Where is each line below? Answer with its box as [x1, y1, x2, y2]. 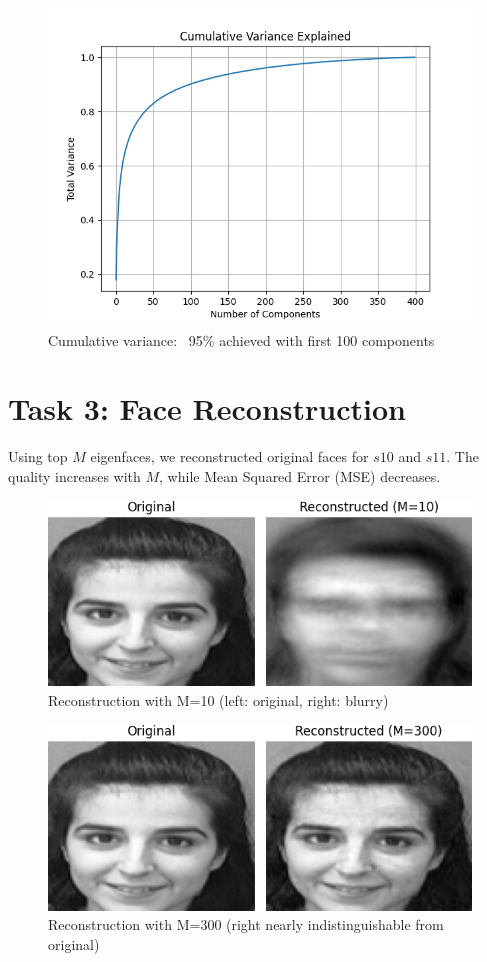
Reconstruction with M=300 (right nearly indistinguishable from [48, 914, 444, 935]
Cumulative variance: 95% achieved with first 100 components [48, 329, 435, 350]
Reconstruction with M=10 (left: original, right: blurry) [48, 690, 389, 711]
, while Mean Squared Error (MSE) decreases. [159, 465, 441, 486]
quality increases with [8, 465, 141, 486]
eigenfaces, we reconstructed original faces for [90, 446, 369, 467]
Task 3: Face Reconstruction [8, 388, 406, 429]
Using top [8, 446, 68, 467]
